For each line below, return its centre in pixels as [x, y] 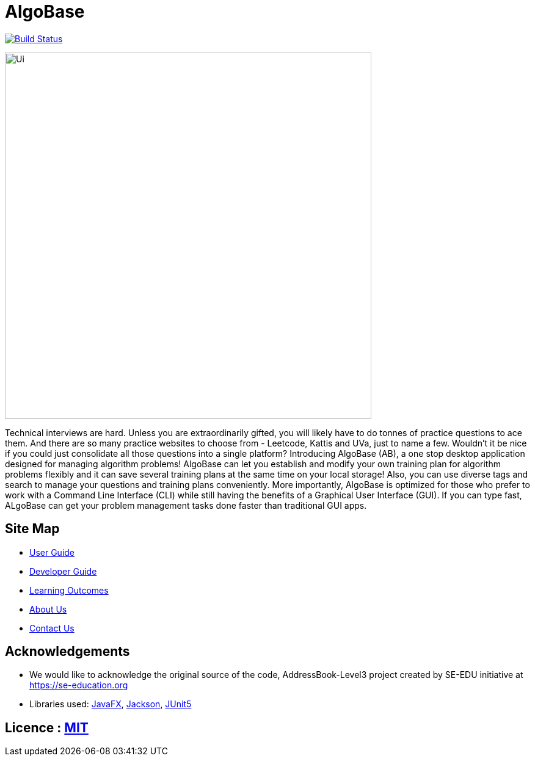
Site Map [32, 529]
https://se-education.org [79, 685]
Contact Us [52, 628]
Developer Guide [63, 571]
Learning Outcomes [69, 590]
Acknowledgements [67, 652]
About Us [48, 609]
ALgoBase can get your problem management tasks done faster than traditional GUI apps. [186, 505]
